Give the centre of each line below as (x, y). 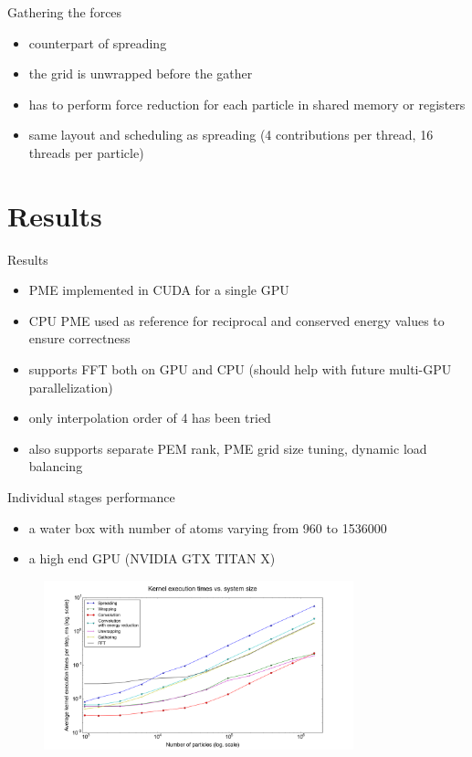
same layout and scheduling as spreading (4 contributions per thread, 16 (231, 135)
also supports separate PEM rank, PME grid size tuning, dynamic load (228, 448)
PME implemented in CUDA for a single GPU (159, 290)
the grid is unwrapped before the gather (141, 74)
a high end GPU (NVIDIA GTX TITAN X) (152, 558)
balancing (56, 466)
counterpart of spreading (98, 42)
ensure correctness (79, 338)
